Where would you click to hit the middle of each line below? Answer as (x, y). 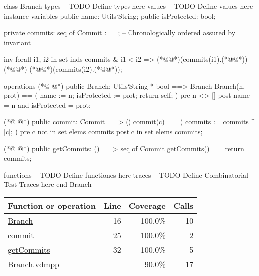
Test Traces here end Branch (48, 184)
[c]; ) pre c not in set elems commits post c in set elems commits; (103, 131)
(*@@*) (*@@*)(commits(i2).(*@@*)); (63, 68)
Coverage (147, 205)
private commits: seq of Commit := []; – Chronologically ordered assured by (120, 33)
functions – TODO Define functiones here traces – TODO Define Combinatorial (126, 174)
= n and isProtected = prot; (47, 105)
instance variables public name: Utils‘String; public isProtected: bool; (110, 16)
